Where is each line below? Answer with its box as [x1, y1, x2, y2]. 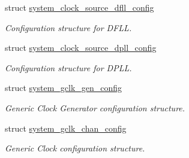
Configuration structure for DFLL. [5, 21, 132, 34]
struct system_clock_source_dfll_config [5, 1, 154, 13]
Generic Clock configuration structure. [5, 142, 145, 154]
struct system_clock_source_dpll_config [5, 41, 157, 54]
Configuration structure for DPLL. [5, 61, 132, 74]
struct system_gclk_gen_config [5, 81, 122, 94]
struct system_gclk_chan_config [5, 121, 127, 134]
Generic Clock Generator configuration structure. [5, 101, 185, 114]
